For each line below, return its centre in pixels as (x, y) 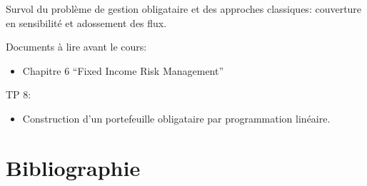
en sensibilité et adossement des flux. (86, 22)
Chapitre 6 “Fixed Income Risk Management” (123, 70)
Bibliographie (73, 167)
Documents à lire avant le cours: (76, 47)
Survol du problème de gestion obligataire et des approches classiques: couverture (184, 9)
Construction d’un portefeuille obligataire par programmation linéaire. (176, 118)
